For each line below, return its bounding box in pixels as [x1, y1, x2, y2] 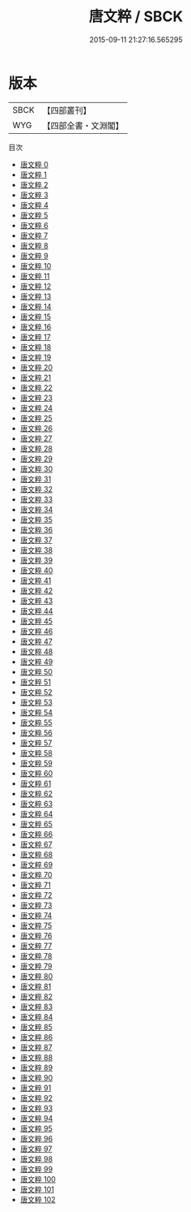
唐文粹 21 [19, 373, 51, 382]
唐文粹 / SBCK [88, 7, 184, 26]
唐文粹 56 [19, 727, 53, 737]
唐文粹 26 [19, 423, 53, 433]
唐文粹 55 [19, 718, 53, 727]
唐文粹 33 [19, 494, 53, 504]
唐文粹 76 [19, 930, 53, 940]
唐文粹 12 [19, 281, 51, 291]
